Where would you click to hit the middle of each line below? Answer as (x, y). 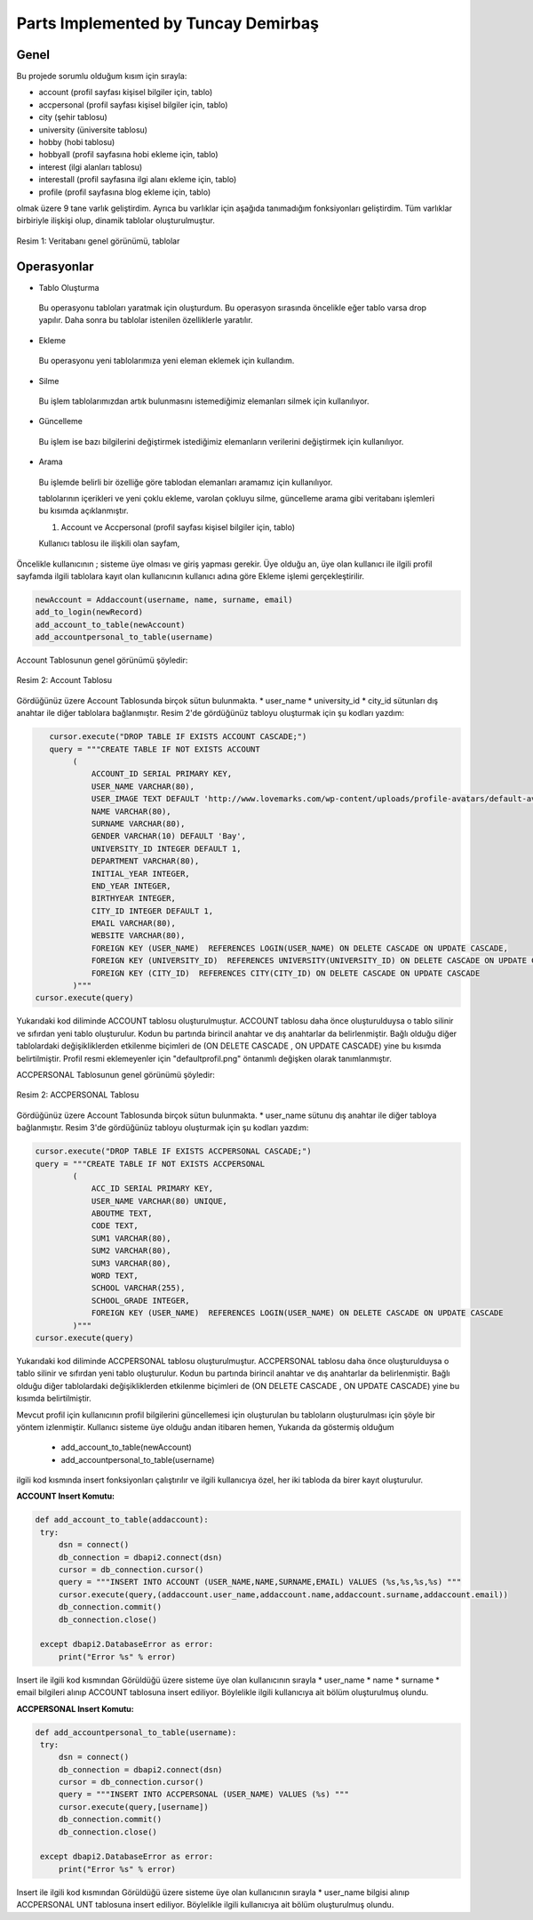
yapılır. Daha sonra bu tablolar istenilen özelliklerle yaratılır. (146, 320)
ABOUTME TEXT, (122, 1213)
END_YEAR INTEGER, (131, 886)
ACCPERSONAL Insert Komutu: (76, 1708)
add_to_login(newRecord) (89, 612)
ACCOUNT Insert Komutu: (66, 1496)
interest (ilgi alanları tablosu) (91, 167)
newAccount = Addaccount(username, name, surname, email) (164, 599)
